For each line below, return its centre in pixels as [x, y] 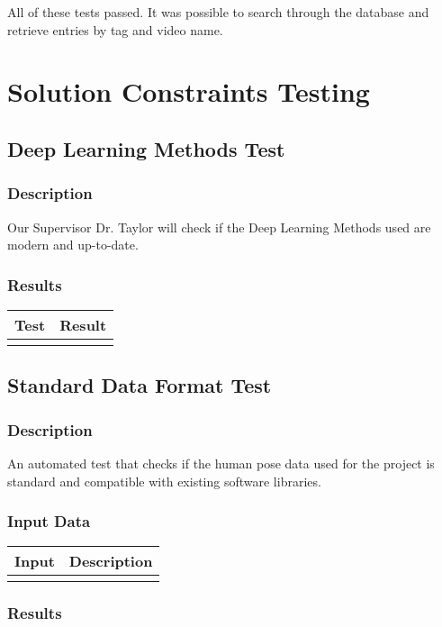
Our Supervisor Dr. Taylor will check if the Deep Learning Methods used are [219, 227]
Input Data [49, 521]
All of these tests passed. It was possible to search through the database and [218, 12]
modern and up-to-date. [73, 245]
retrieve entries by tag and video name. [115, 29]
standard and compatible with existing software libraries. [164, 481]
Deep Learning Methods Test [146, 148]
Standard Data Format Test [140, 385]
